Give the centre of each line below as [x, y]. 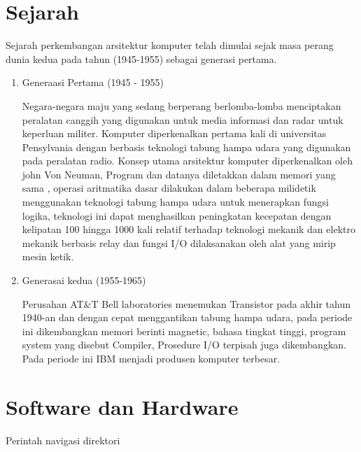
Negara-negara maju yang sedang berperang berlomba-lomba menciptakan [182, 105]
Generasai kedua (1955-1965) [84, 280]
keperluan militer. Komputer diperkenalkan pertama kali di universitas [174, 133]
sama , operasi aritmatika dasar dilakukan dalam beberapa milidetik [169, 188]
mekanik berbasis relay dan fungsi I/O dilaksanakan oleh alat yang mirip [179, 242]
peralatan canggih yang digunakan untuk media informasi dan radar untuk [183, 119]
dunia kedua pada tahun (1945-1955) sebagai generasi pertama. [141, 58]
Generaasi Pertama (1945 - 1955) [93, 82]
